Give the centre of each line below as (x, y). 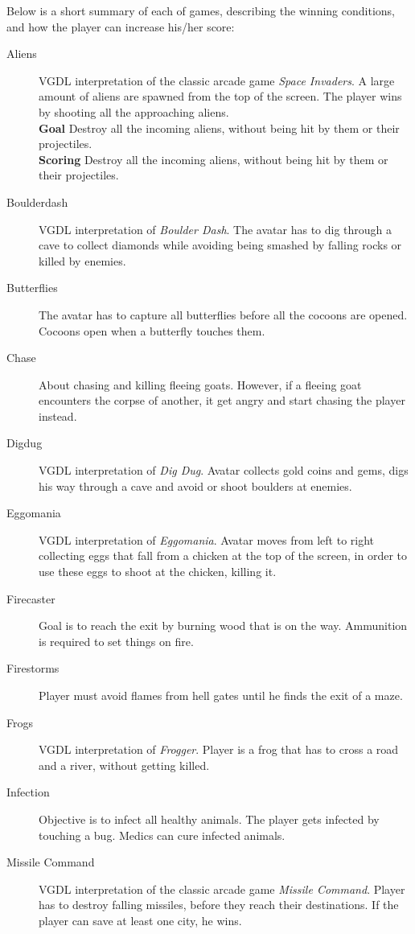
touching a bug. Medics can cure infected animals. (162, 835)
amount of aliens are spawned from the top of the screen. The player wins (220, 96)
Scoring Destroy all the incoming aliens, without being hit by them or (214, 159)
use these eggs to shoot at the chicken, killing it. (158, 572)
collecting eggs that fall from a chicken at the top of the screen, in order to (223, 555)
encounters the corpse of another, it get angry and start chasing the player (222, 400)
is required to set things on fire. (116, 641)
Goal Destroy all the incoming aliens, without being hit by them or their (219, 128)
